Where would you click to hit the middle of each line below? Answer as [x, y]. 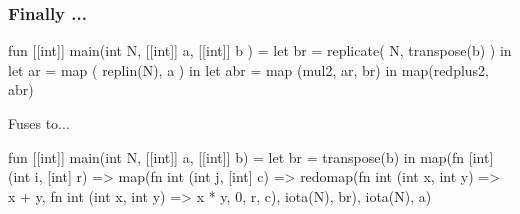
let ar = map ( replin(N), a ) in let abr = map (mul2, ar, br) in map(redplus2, [249, 69]
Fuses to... [39, 123]
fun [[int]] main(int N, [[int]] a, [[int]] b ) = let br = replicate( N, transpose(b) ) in [260, 50]
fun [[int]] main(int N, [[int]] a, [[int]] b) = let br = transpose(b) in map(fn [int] [251, 156]
